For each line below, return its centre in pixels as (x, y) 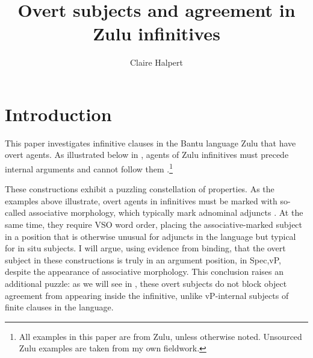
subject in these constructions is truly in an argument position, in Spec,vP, (143, 259)
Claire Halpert (156, 62)
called (15, 212)
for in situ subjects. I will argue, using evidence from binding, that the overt (145, 248)
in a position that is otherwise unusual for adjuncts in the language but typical (150, 236)
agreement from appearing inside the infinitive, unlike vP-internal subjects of (147, 295)
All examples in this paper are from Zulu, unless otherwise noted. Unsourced (160, 336)
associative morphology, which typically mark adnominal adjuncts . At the (166, 212)
